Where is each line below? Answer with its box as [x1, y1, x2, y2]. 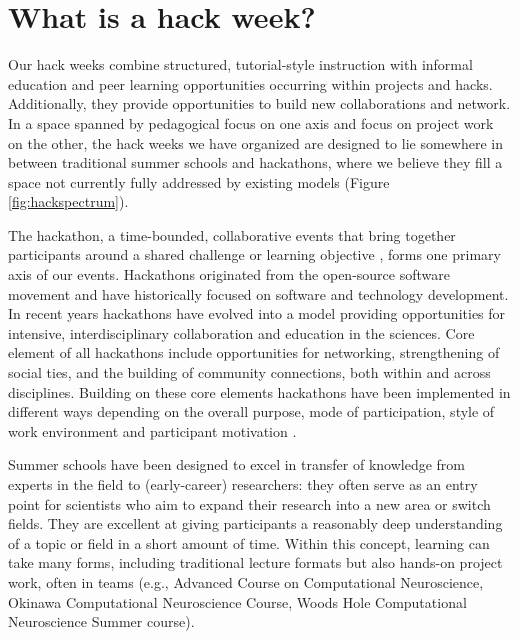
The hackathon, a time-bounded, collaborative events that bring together [8, 224, 456, 245]
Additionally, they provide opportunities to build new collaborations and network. [8, 93, 511, 114]
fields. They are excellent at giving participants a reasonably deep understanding [8, 513, 503, 534]
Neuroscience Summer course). [8, 611, 195, 632]
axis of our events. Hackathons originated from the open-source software [8, 264, 450, 285]
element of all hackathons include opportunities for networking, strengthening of [8, 342, 500, 363]
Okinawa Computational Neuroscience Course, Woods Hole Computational [8, 591, 467, 612]
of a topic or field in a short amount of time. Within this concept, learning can [8, 532, 490, 553]
